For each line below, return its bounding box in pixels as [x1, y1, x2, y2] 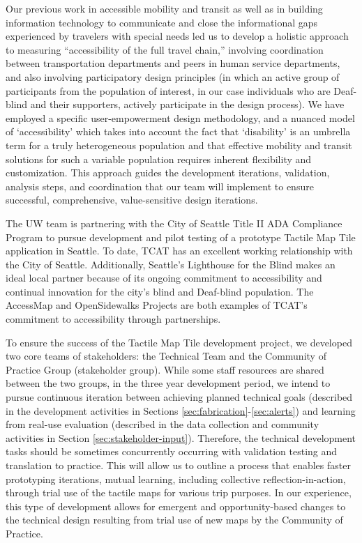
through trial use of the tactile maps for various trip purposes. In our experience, [6, 485, 352, 500]
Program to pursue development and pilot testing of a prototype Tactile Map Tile [6, 229, 356, 244]
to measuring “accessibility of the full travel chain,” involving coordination [6, 42, 324, 56]
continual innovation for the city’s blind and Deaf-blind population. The [6, 284, 314, 298]
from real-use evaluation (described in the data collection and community [6, 417, 319, 431]
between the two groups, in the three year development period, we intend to [6, 376, 331, 390]
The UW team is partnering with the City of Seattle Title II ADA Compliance [6, 215, 342, 230]
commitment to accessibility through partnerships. [6, 312, 221, 326]
